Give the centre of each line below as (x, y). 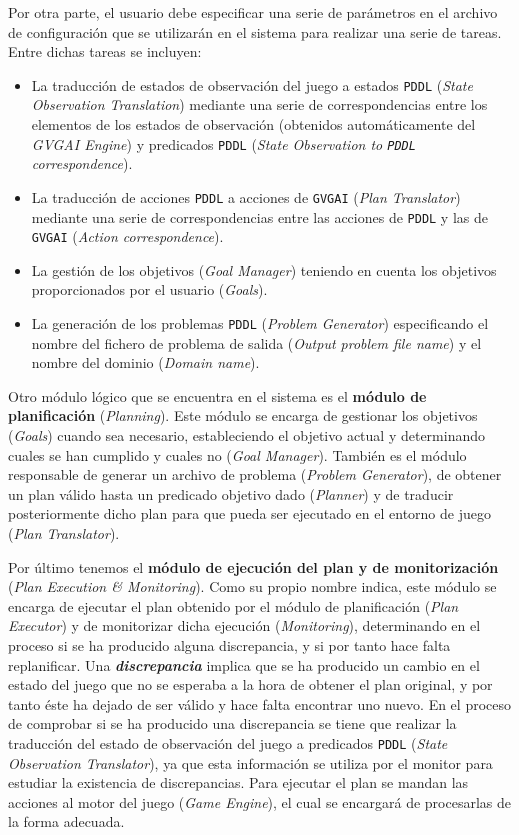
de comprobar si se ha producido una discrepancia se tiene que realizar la (232, 723)
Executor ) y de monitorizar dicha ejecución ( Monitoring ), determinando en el (244, 625)
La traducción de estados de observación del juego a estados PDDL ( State (252, 84)
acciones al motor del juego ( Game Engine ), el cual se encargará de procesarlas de (259, 801)
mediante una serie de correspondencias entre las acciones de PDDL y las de (259, 216)
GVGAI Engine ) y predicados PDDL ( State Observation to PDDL (223, 143)
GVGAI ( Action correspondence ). (127, 236)
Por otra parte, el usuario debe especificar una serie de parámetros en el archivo (253, 12)
